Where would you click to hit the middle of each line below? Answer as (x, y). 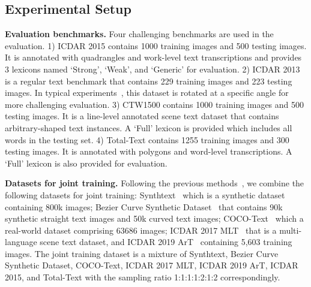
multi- (291, 230)
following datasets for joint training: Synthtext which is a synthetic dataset (145, 194)
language (21, 242)
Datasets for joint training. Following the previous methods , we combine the (155, 183)
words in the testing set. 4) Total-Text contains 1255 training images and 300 (147, 139)
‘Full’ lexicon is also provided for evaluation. (86, 163)
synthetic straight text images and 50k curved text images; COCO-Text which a (154, 218)
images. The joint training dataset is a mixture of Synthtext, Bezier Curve (142, 253)
